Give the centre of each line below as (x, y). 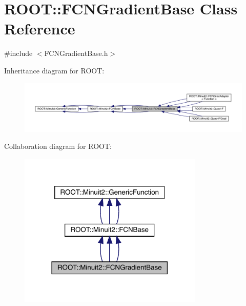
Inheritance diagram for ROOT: (54, 70)
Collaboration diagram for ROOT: (58, 146)
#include (18, 53)
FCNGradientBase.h (76, 53)
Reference (40, 28)
